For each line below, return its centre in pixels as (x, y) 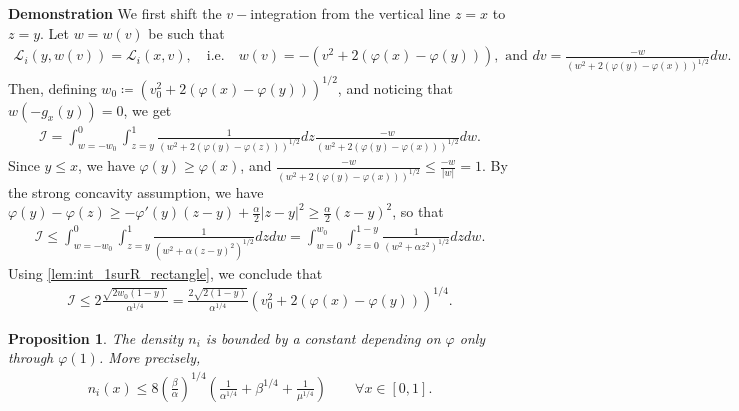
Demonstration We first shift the (115, 13)
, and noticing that (395, 87)
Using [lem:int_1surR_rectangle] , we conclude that (165, 272)
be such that (186, 32)
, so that (418, 211)
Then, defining (52, 87)
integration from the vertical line (350, 13)
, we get (147, 109)
